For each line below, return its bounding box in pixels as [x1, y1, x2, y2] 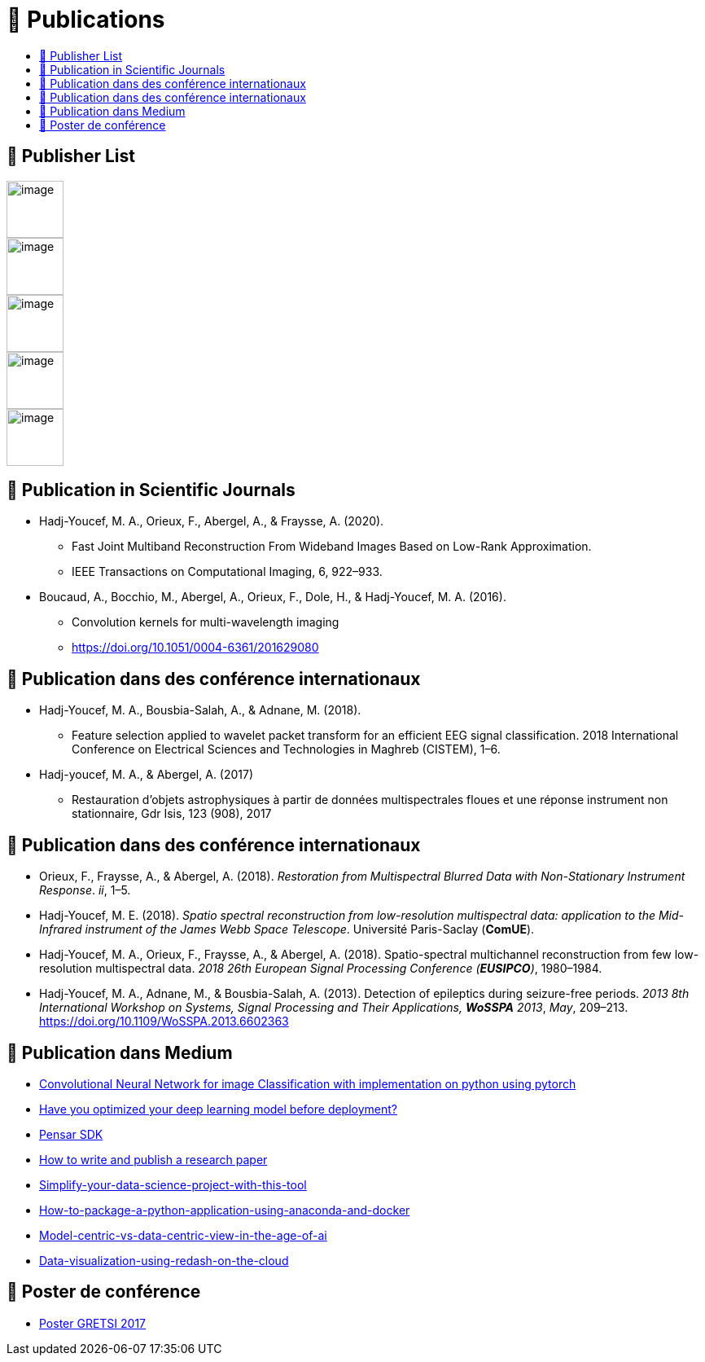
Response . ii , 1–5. [39, 883, 131, 898]
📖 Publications [7, 6, 165, 33]
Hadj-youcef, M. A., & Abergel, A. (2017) [39, 767, 254, 782]
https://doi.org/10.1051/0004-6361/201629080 [72, 640, 319, 655]
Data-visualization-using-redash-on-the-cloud [39, 1253, 289, 1268]
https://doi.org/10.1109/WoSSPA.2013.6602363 [39, 1014, 289, 1029]
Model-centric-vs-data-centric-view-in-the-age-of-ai [39, 1228, 327, 1242]
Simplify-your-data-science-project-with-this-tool [39, 1177, 307, 1192]
